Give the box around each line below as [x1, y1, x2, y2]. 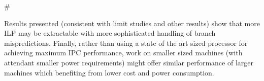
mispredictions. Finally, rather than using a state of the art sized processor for [4, 37, 248, 48]
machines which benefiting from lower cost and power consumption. [4, 67, 214, 77]
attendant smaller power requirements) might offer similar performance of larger [4, 57, 253, 67]
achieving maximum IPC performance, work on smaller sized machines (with [4, 47, 243, 58]
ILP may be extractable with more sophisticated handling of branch [4, 28, 216, 38]
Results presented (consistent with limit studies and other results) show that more [4, 18, 260, 28]
